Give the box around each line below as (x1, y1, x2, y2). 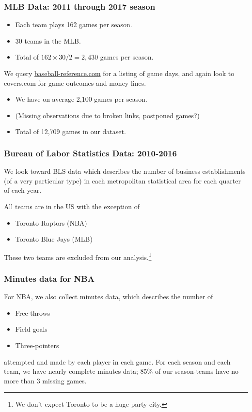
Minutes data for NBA (4, 272, 94, 284)
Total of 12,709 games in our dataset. (15, 126, 126, 137)
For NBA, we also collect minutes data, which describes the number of (4, 291, 213, 302)
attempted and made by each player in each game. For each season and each (4, 356, 231, 366)
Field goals (15, 324, 47, 334)
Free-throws (15, 307, 50, 318)
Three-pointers (15, 340, 59, 350)
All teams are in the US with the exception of (4, 201, 140, 211)
